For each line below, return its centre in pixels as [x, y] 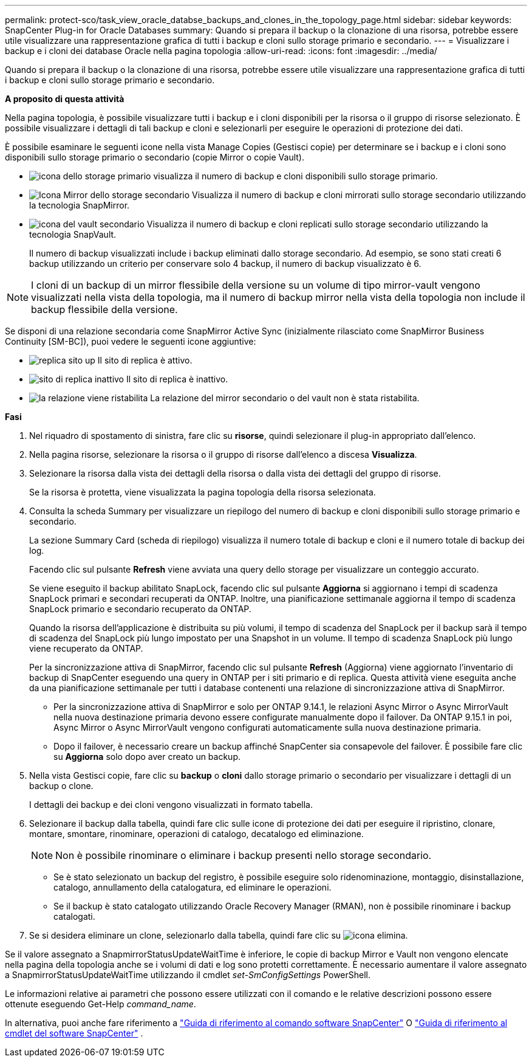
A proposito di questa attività [65, 99]
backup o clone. [61, 786]
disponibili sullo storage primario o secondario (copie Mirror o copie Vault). [155, 157]
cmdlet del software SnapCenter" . [74, 1033]
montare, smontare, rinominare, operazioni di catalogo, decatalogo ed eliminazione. [196, 834]
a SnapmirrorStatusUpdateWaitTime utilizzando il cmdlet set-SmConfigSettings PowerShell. [188, 975]
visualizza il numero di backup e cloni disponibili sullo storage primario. [295, 176]
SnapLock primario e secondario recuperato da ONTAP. [140, 609]
